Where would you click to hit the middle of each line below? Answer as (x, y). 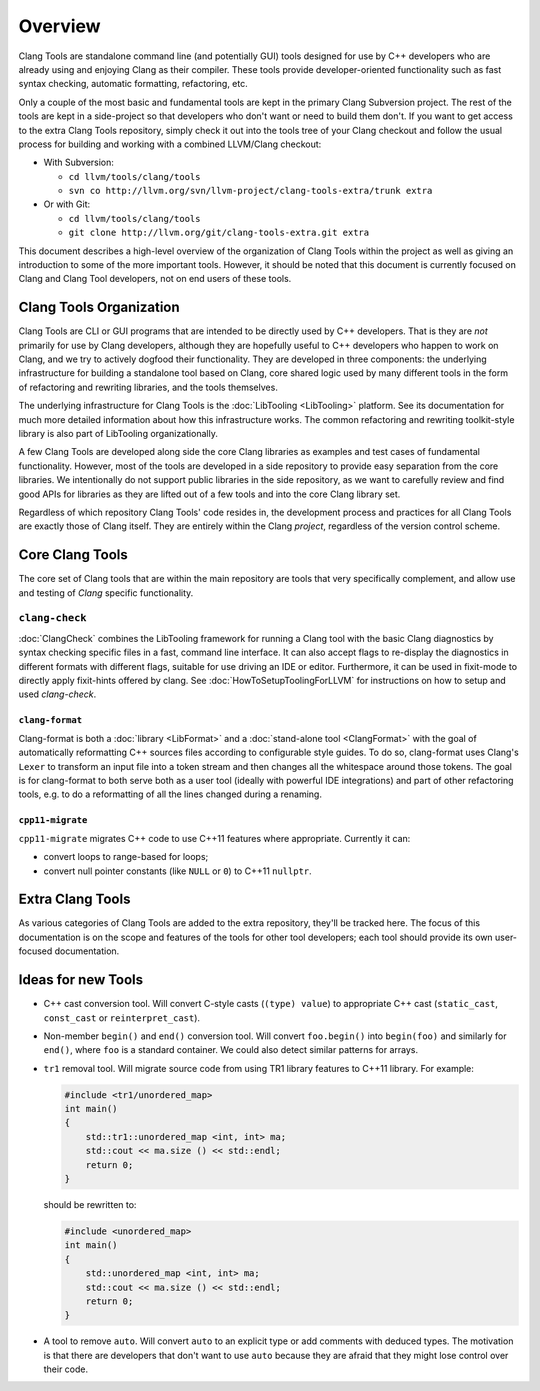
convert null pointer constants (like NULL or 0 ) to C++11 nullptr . (177, 871)
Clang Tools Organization (99, 307)
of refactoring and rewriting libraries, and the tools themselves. (148, 387)
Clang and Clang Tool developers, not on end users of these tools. (155, 279)
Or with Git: (67, 204)
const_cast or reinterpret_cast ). (121, 1017)
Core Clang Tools (73, 555)
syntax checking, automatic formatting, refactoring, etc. (133, 84)
